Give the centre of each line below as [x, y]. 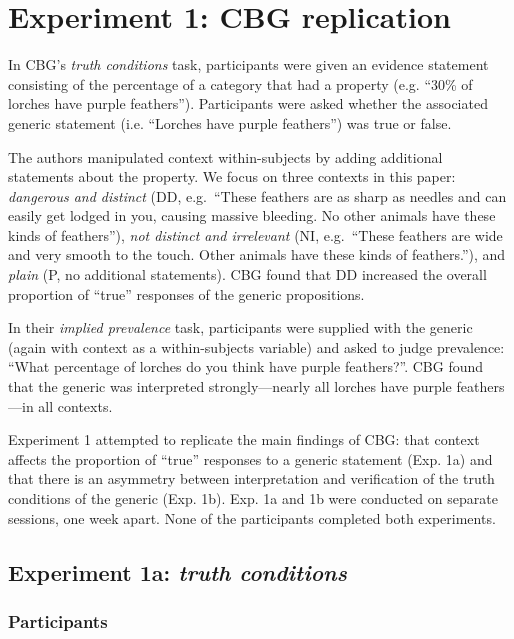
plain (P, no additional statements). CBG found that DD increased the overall [247, 274]
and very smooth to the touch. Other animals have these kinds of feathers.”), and [257, 254]
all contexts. [75, 405]
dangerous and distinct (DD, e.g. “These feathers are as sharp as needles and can [257, 195]
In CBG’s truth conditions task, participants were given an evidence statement [248, 64]
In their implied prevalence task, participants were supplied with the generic [240, 327]
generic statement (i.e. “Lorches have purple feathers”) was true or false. [230, 122]
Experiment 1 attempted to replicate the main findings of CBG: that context [244, 439]
